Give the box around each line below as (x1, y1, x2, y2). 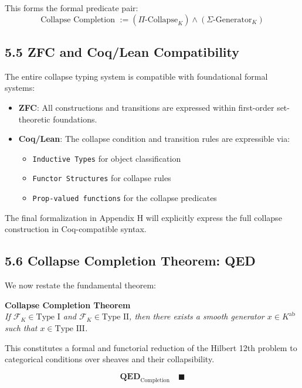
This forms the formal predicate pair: (5, 2, 138, 13)
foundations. (53, 113, 97, 125)
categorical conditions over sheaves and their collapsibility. (5, 353, 215, 365)
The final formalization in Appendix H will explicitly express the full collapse (5, 211, 282, 223)
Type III (55, 324, 85, 333)
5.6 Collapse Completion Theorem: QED (5, 251, 256, 270)
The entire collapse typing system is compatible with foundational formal (5, 70, 268, 82)
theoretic (18, 113, 50, 125)
